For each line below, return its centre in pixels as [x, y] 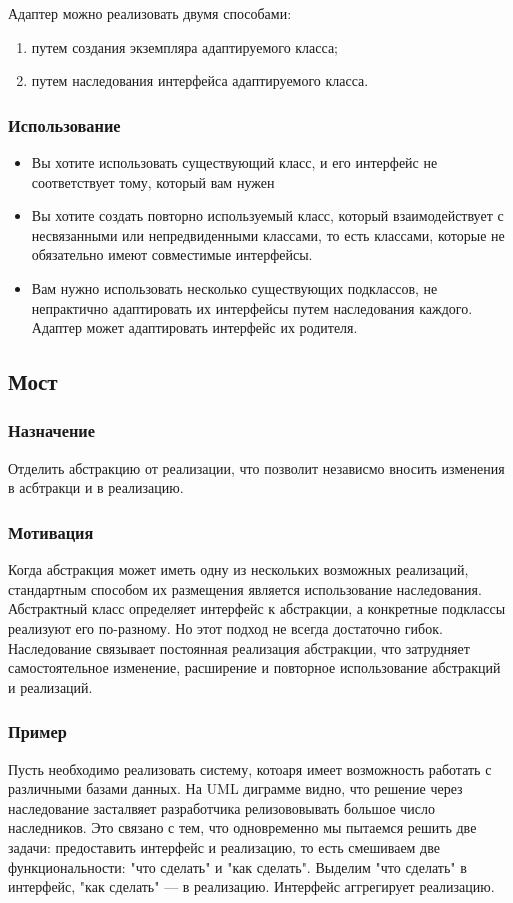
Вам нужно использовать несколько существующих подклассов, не [234, 287]
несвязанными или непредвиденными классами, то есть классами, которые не [268, 234]
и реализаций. [50, 686]
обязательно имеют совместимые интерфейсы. [172, 254]
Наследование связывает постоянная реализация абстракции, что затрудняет [239, 647]
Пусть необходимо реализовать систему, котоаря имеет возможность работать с [250, 768]
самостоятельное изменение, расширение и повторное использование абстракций [254, 667]
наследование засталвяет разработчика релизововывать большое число [221, 807]
